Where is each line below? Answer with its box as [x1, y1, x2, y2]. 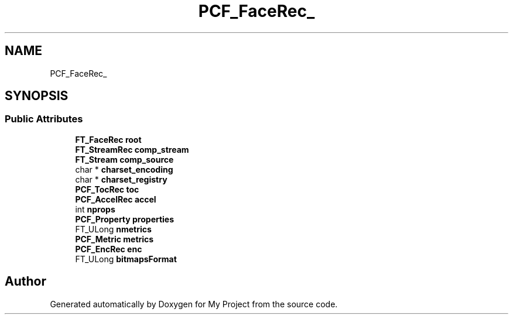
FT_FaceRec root [75, 134, 142, 145]
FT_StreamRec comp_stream [75, 144, 189, 155]
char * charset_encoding [75, 164, 173, 174]
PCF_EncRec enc [75, 243, 142, 254]
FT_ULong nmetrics [75, 224, 152, 234]
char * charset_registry [75, 174, 167, 184]
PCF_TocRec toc [75, 184, 139, 194]
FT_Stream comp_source [75, 154, 174, 164]
